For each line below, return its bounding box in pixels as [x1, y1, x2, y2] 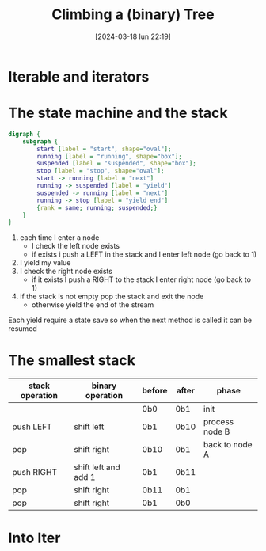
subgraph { [22, 137, 59, 146]
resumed [8, 324, 37, 333]
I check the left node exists [31, 241, 120, 251]
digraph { [8, 130, 41, 138]
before [142, 386, 168, 397]
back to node [203, 439, 253, 450]
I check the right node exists [19, 267, 113, 276]
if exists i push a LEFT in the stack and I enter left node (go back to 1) [31, 249, 257, 259]
